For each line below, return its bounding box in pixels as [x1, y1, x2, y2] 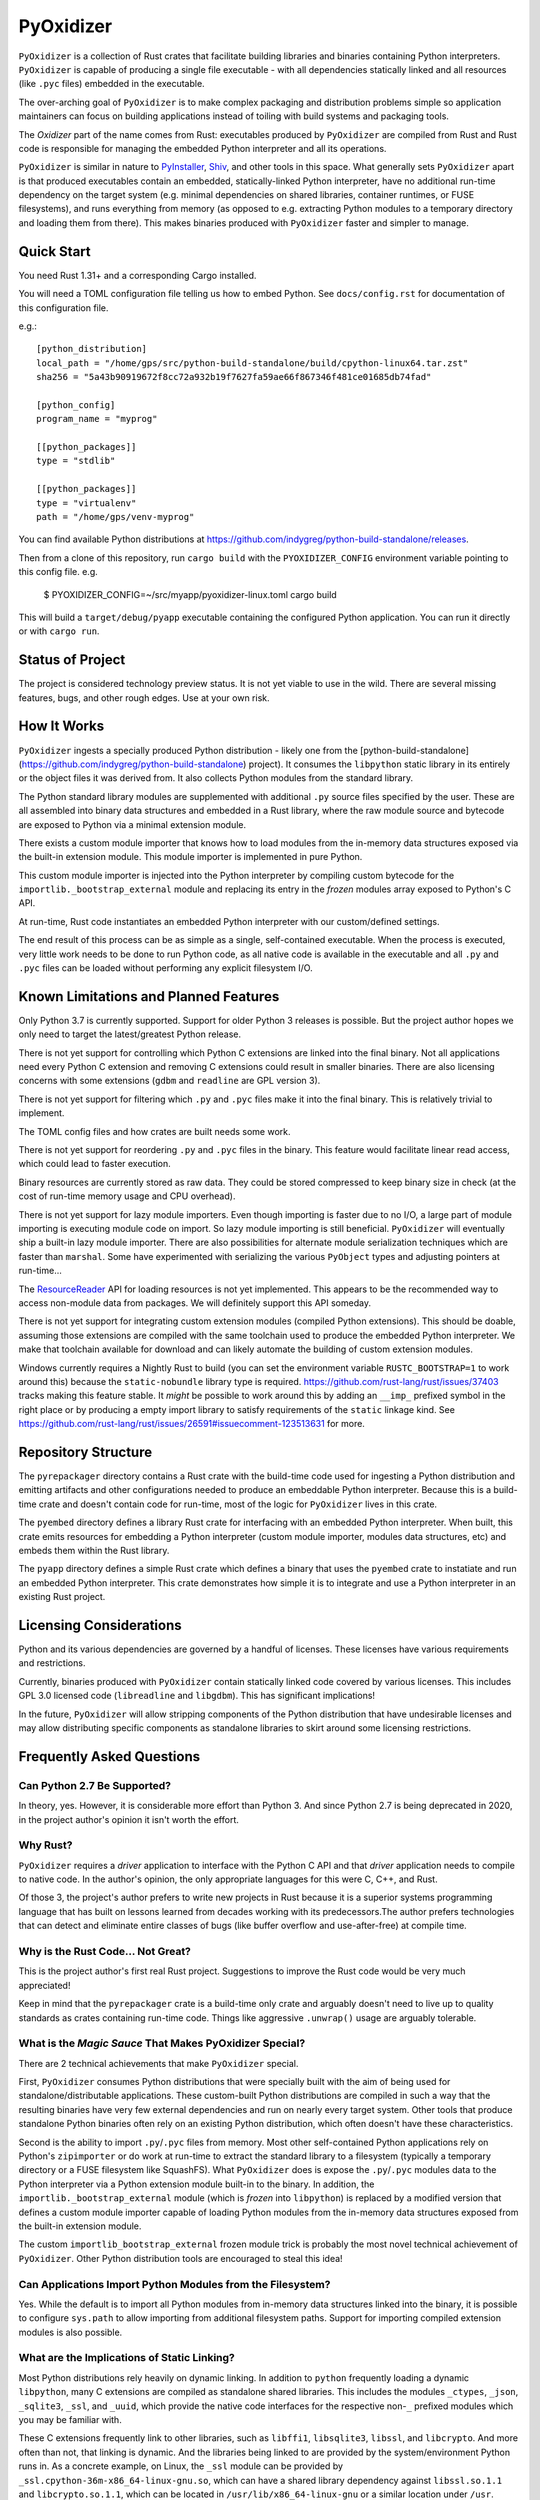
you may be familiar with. [18, 2413, 122, 2425]
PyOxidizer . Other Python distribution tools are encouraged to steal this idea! [18, 2252, 344, 2264]
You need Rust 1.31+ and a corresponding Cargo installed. [18, 269, 257, 281]
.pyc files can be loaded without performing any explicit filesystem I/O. [18, 962, 314, 974]
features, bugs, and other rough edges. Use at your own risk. [18, 691, 270, 704]
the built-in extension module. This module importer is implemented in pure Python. [18, 851, 363, 863]
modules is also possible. [18, 2326, 123, 2338]
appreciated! [18, 1979, 71, 1991]
